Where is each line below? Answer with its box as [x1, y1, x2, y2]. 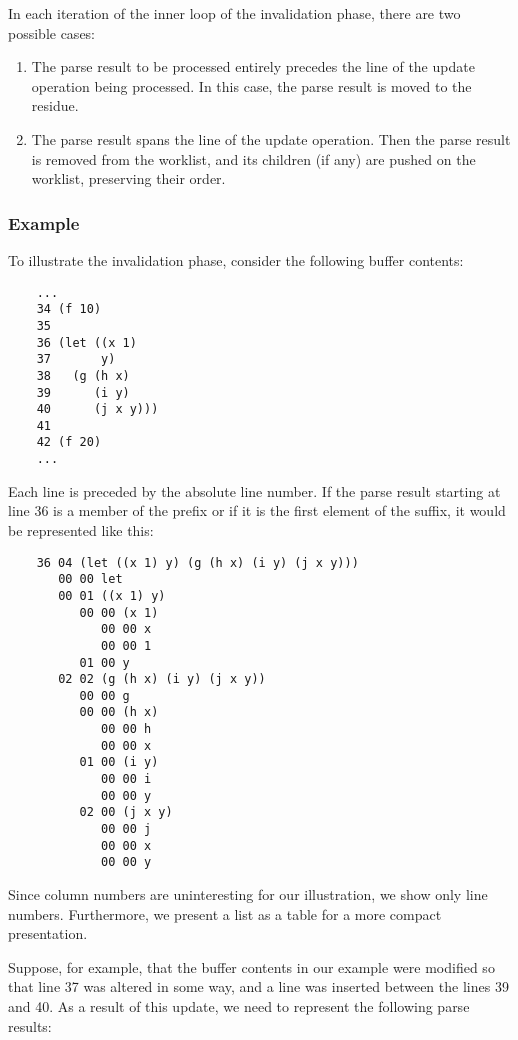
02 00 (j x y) [79, 805, 173, 820]
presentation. [8, 923, 88, 944]
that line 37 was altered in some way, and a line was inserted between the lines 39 [8, 976, 509, 997]
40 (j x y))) [36, 402, 159, 417]
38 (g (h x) [36, 368, 130, 383]
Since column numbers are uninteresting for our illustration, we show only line [8, 884, 488, 905]
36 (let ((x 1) [36, 335, 137, 350]
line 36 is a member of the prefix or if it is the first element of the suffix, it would [8, 500, 506, 521]
